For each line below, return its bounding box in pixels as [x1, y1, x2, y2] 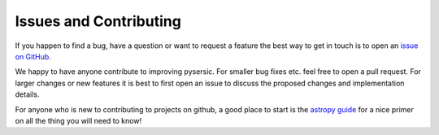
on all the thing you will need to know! [15, 115, 142, 125]
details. [15, 89, 40, 99]
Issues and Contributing [15, 12, 182, 30]
